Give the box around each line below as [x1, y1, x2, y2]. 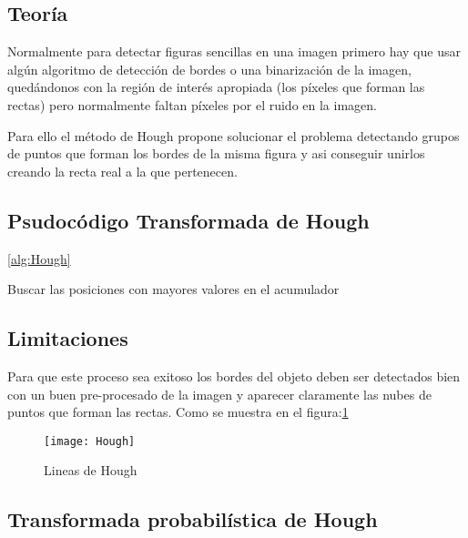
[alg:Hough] [7, 249, 71, 268]
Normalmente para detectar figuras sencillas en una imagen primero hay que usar [7, 42, 461, 61]
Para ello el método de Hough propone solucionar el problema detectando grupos [7, 126, 460, 145]
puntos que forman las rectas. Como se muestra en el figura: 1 [7, 402, 349, 421]
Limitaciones [7, 324, 128, 352]
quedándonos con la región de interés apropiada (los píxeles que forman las [7, 77, 425, 96]
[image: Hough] [44, 434, 136, 448]
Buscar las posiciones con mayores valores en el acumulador [7, 279, 340, 299]
